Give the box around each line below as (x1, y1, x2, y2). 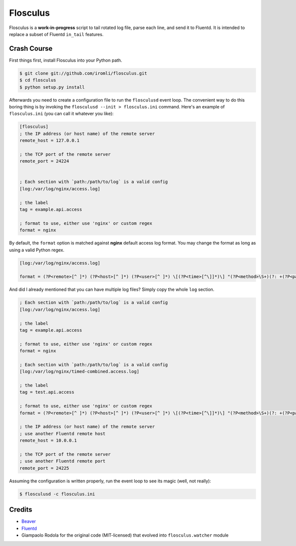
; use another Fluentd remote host (19, 431, 106, 436)
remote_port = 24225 (19, 465, 69, 471)
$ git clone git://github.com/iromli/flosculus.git (19, 70, 148, 76)
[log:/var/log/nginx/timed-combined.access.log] (19, 369, 140, 375)
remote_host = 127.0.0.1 (19, 138, 80, 143)
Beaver (21, 518, 37, 524)
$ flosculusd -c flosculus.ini (19, 491, 96, 497)
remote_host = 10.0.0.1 (19, 438, 77, 444)
